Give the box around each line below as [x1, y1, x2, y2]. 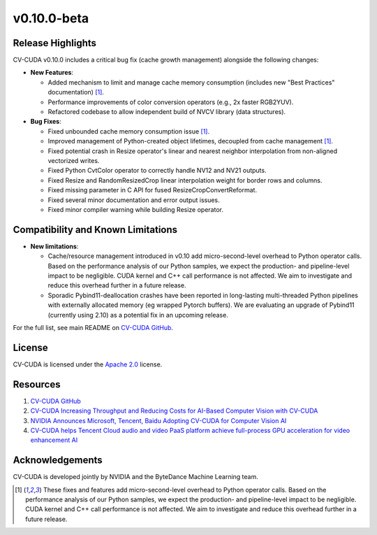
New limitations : [30, 242, 79, 250]
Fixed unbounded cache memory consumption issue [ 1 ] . [47, 127, 209, 136]
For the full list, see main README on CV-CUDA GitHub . [13, 323, 174, 331]
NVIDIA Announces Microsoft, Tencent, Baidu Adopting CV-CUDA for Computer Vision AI [30, 416, 287, 425]
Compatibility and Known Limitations [13, 224, 178, 236]
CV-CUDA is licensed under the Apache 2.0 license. [13, 360, 163, 369]
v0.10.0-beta [13, 10, 89, 26]
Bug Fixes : [30, 117, 62, 126]
